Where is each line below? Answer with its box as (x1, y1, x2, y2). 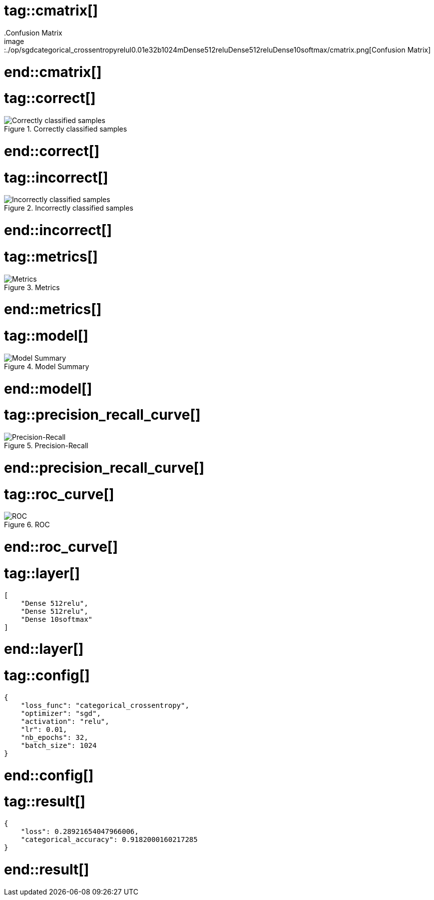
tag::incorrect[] (4, 169, 108, 186)
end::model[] (4, 380, 92, 397)
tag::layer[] (4, 564, 80, 582)
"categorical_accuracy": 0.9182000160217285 (20, 835, 198, 843)
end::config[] (4, 766, 94, 784)
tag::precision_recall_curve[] (4, 406, 201, 424)
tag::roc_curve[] (4, 485, 114, 503)
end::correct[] (4, 142, 99, 160)
